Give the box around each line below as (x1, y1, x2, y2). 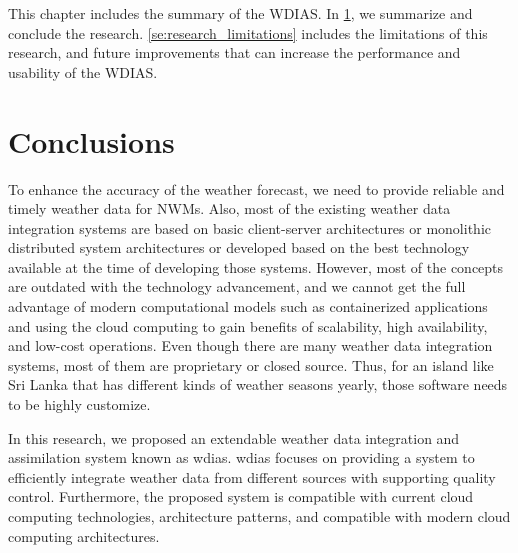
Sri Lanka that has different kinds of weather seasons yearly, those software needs (8, 374, 508, 395)
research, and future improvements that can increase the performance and (8, 42, 461, 63)
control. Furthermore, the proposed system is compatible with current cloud (8, 486, 474, 507)
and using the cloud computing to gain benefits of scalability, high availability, (8, 315, 488, 336)
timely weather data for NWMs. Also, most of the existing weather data (8, 198, 451, 219)
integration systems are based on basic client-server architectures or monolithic (8, 217, 491, 238)
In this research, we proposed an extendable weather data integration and (8, 427, 460, 448)
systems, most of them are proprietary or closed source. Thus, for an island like (8, 354, 494, 375)
